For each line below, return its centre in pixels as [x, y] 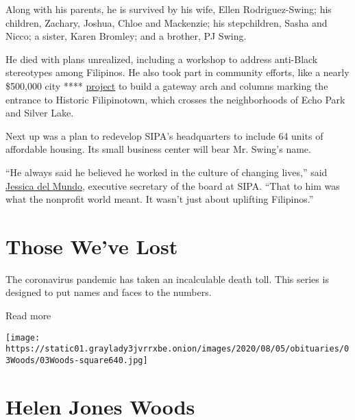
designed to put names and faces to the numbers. [109, 292]
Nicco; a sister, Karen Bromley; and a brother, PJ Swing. [126, 36]
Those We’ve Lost [92, 246]
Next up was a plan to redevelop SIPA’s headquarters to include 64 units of [164, 135]
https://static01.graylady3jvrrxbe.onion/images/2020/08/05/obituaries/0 [177, 349]
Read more [28, 316]
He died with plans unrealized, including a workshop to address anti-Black [162, 59]
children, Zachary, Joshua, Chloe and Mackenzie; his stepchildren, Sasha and [167, 22]
